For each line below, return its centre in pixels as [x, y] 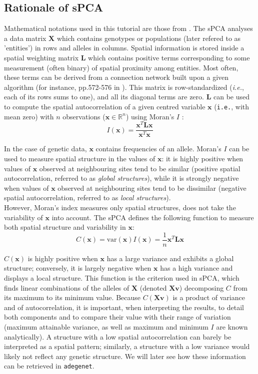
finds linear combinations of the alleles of [67, 287]
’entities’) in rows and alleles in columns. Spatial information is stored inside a [124, 48]
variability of [23, 217]
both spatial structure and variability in [65, 227]
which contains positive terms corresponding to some [169, 57]
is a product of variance [209, 297]
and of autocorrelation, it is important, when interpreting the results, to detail [124, 307]
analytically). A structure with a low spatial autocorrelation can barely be [118, 336]
